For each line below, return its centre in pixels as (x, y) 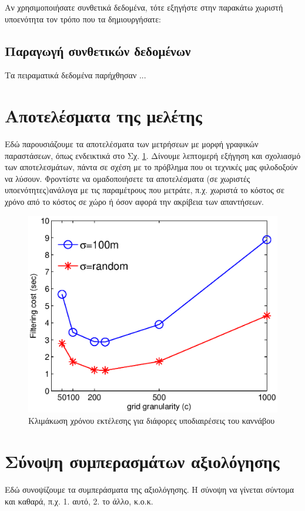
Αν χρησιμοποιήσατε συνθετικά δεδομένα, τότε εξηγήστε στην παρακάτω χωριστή (144, 7)
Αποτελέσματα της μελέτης (103, 116)
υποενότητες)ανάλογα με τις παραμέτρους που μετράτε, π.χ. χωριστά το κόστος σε (145, 190)
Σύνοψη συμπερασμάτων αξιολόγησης (142, 461)
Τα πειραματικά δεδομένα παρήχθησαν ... (76, 75)
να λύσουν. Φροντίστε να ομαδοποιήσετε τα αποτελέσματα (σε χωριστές (128, 178)
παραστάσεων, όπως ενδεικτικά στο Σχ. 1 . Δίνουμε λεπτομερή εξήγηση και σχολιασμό (153, 155)
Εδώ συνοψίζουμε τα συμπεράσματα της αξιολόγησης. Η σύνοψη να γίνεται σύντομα (150, 490)
